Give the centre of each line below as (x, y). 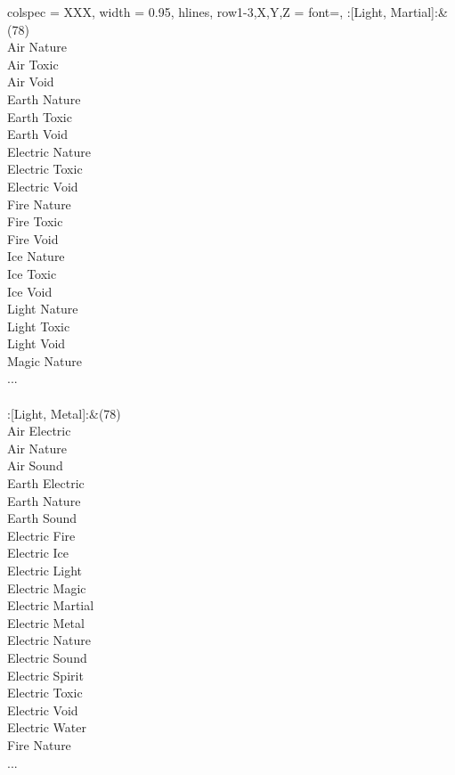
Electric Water (47, 727)
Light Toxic (39, 326)
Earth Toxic (40, 116)
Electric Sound (47, 657)
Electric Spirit (45, 675)
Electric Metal (46, 622)
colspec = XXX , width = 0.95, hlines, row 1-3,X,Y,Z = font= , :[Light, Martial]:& (227, 12)
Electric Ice (38, 553)
